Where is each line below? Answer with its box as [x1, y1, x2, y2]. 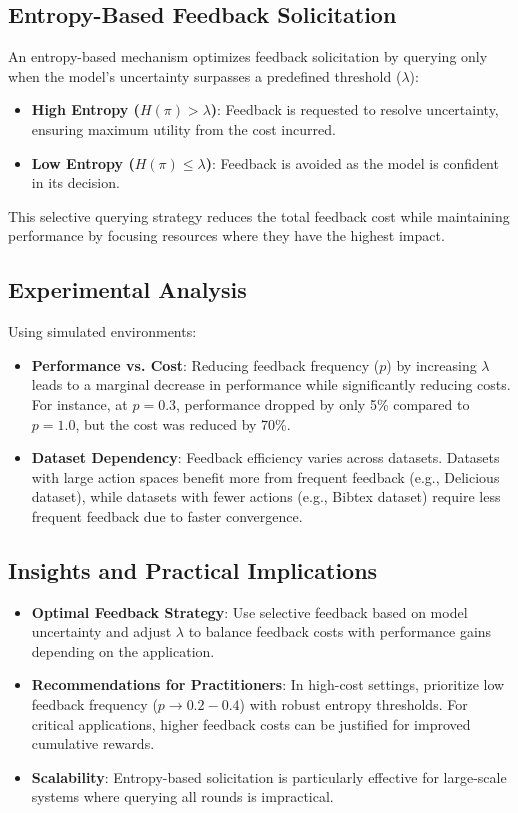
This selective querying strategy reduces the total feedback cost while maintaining [8, 205, 510, 226]
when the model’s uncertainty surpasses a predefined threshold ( [8, 65, 402, 86]
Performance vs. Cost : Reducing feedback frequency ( [31, 354, 380, 375]
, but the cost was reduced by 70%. [75, 413, 291, 434]
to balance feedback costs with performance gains [188, 621, 492, 642]
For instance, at [31, 393, 128, 414]
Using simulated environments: [8, 321, 197, 342]
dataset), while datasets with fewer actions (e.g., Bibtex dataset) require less [31, 486, 501, 507]
